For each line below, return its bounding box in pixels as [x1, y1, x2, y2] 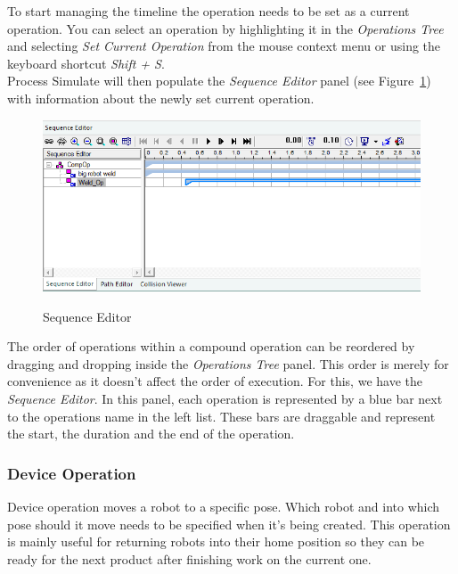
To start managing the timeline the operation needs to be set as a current [7, 2, 410, 20]
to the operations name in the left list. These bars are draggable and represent [7, 406, 436, 425]
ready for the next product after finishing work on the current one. [7, 549, 372, 568]
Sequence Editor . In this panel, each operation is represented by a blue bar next [7, 389, 443, 407]
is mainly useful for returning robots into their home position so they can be [7, 532, 425, 551]
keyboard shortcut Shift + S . [7, 53, 165, 72]
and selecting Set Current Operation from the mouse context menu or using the [7, 37, 441, 55]
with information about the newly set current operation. [7, 88, 315, 107]
